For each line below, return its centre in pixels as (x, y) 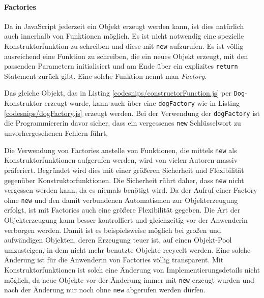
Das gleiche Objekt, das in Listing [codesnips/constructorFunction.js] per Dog (125, 93)
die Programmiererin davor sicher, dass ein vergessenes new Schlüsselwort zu (123, 123)
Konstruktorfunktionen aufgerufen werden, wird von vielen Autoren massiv (121, 160)
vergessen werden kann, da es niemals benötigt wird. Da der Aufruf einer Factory (131, 190)
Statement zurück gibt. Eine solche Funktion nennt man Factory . (106, 76)
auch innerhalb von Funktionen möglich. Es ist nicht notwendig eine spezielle (124, 36)
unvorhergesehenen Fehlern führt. (56, 133)
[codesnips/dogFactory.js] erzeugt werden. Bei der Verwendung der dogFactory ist (132, 113)
